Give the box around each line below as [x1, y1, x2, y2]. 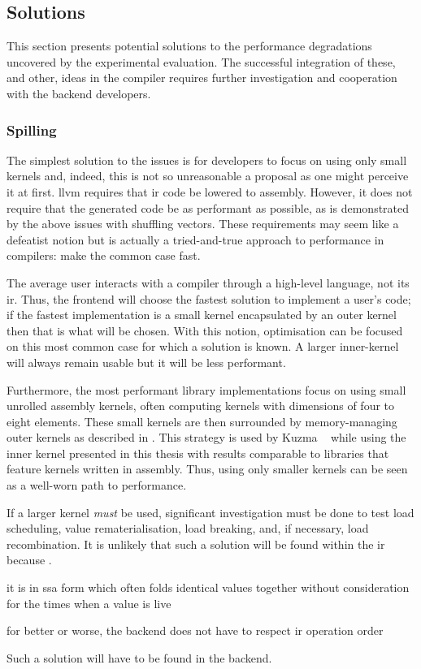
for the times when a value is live [7, 594, 171, 611]
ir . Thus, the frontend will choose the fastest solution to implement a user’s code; [7, 290, 411, 307]
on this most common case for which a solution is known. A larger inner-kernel [7, 338, 399, 355]
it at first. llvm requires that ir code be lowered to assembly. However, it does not [7, 183, 413, 200]
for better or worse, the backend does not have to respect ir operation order [7, 622, 384, 639]
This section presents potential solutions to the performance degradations [7, 37, 372, 54]
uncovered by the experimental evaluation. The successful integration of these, [7, 53, 396, 70]
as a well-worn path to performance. [7, 477, 187, 494]
